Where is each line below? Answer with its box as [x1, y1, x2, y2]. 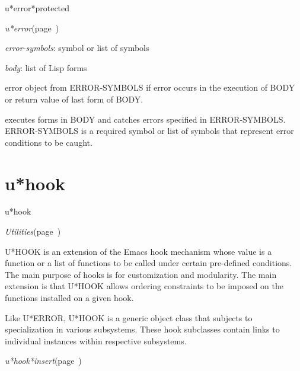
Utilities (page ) [5, 225, 61, 238]
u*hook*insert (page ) [5, 354, 82, 367]
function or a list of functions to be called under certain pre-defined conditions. [5, 257, 292, 269]
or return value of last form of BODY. [5, 92, 143, 105]
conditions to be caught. [5, 136, 92, 148]
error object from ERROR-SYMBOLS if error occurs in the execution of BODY [5, 81, 295, 94]
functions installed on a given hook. [5, 292, 134, 304]
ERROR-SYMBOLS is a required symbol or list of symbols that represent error [5, 124, 294, 137]
